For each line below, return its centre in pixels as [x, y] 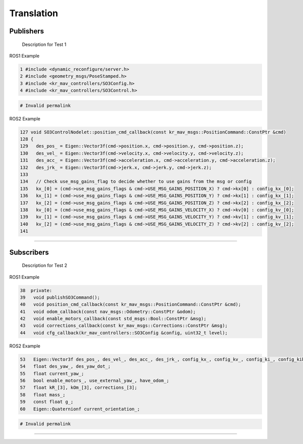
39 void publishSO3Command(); [60, 297]
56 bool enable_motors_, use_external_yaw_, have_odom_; [94, 380]
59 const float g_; [47, 402]
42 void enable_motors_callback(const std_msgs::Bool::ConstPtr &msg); [113, 319]
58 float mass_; [43, 395]
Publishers [27, 31]
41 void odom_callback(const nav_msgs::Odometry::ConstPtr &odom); [108, 312]
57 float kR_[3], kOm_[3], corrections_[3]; [79, 388]
